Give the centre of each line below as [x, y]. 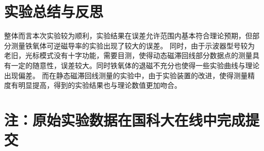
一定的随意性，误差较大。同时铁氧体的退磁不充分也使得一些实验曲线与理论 [135, 65]
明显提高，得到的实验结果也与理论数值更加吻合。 [100, 85]
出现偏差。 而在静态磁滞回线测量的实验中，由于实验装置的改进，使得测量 [126, 75]
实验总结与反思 [54, 11]
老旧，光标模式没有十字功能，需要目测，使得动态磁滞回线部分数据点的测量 [128, 55]
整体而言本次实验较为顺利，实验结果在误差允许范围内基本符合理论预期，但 [128, 36]
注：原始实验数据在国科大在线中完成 [125, 119]
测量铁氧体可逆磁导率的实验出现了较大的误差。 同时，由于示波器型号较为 [133, 45]
